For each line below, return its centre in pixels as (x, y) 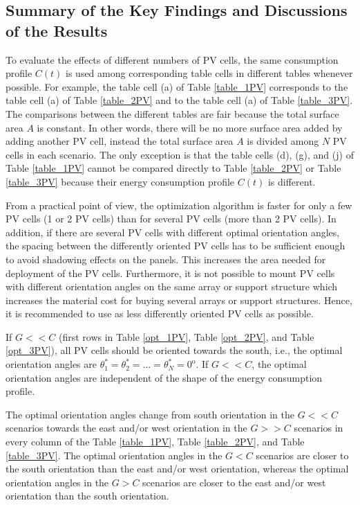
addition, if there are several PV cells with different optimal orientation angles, (173, 232)
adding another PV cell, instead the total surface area (120, 141)
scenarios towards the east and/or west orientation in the (126, 428)
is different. (292, 181)
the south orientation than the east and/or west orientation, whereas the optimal (177, 469)
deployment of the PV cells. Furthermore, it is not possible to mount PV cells (170, 273)
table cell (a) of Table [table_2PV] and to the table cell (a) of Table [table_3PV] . (179, 100)
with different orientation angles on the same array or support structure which (172, 286)
